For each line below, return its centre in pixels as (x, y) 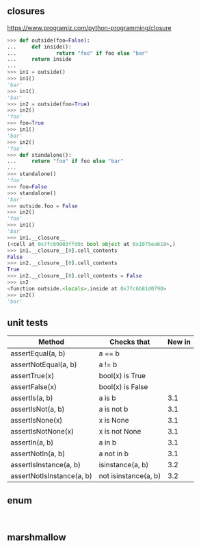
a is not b (113, 409)
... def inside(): (39, 47)
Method (52, 342)
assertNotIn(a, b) (38, 453)
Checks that (130, 342)
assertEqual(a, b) (38, 353)
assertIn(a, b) (32, 443)
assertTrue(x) (32, 376)
